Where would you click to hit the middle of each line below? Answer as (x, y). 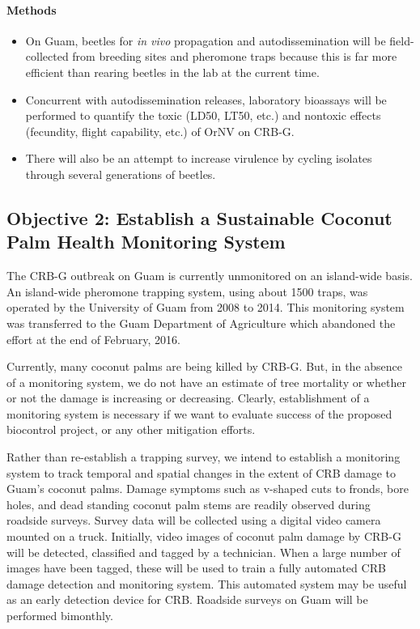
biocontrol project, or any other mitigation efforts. (131, 429)
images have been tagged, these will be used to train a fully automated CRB (196, 568)
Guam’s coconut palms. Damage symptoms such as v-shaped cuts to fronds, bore (208, 489)
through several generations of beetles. (121, 174)
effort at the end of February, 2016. (93, 339)
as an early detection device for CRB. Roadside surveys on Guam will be (187, 599)
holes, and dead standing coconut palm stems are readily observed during (189, 504)
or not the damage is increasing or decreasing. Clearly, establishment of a (188, 398)
